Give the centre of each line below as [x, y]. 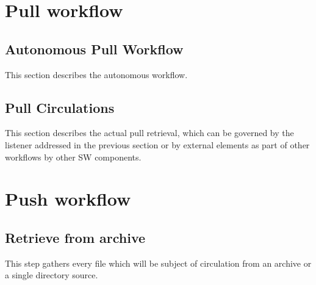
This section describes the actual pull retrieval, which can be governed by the [149, 133]
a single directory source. [52, 275]
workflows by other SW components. [73, 157]
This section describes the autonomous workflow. [96, 74]
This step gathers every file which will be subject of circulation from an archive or [158, 263]
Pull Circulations [60, 107]
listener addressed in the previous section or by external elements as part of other [157, 144]
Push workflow [68, 199]
